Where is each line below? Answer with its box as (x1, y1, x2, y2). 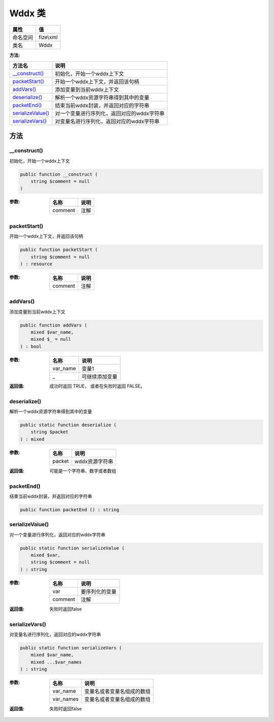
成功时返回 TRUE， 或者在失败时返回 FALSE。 (49, 383, 145, 389)
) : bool (20, 343, 42, 349)
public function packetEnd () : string (20, 507, 119, 513)
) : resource (20, 261, 53, 267)
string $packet (30, 429, 68, 435)
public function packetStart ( (20, 247, 98, 253)
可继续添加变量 (81, 373, 118, 380)
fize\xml (39, 34, 58, 41)
